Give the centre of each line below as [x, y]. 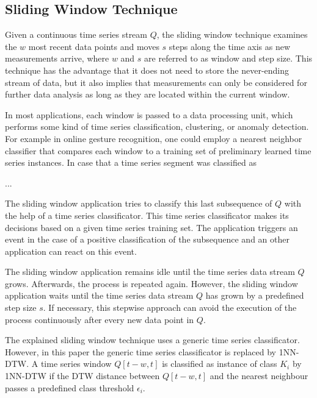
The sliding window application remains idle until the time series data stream [150, 272]
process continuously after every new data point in [100, 319]
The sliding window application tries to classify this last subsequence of [139, 203]
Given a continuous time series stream [76, 34]
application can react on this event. [71, 251]
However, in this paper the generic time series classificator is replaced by [140, 351]
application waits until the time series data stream [99, 295]
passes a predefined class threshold [70, 387]
